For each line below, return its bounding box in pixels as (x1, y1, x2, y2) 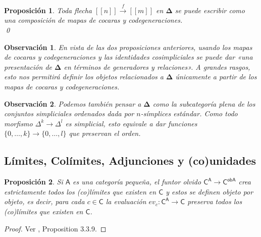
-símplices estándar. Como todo (140, 108, 238, 119)
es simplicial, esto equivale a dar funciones (65, 118, 197, 128)
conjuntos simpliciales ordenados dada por (4, 108, 134, 119)
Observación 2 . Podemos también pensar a (4, 98, 141, 109)
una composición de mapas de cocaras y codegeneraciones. (4, 15, 183, 25)
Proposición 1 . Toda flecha (4, 5, 92, 15)
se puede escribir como (175, 5, 245, 15)
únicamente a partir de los (175, 71, 257, 82)
